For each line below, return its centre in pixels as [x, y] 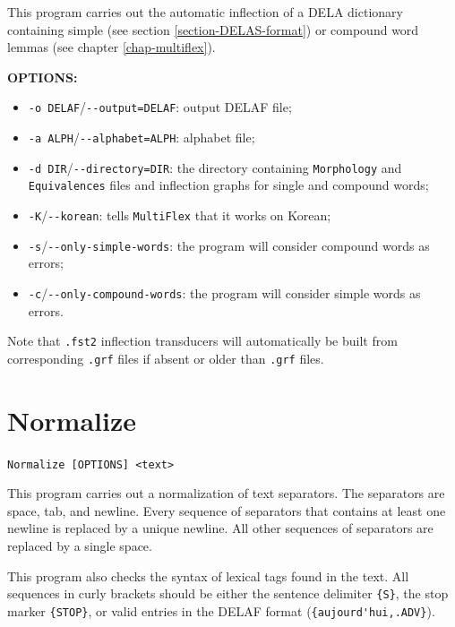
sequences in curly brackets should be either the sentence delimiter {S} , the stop [228, 593]
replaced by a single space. [80, 546]
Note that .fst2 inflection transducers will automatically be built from [202, 341]
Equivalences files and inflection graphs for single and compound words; [228, 185]
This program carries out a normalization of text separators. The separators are [226, 493]
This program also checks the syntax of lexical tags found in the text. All [208, 575]
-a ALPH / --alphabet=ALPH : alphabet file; [142, 137]
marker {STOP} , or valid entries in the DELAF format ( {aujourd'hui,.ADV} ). [221, 610]
